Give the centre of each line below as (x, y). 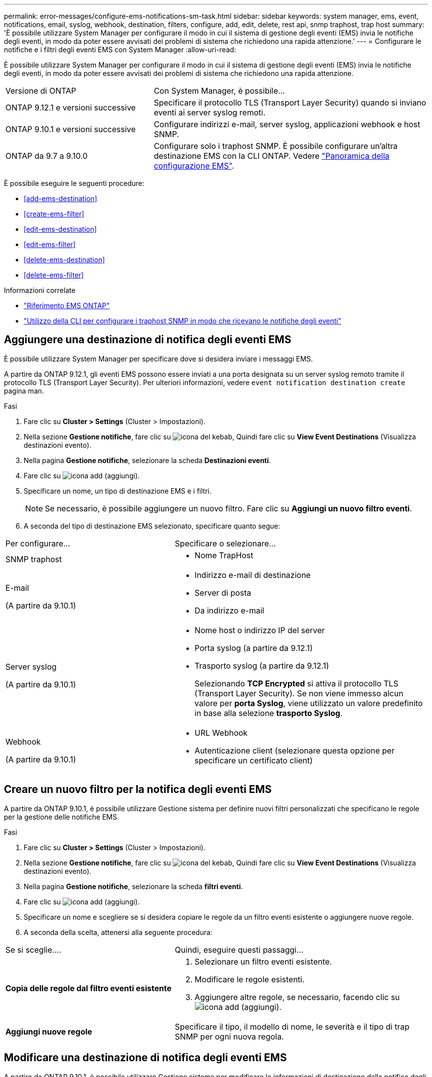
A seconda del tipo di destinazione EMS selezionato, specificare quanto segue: (152, 526)
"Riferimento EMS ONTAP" (67, 305)
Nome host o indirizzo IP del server (260, 630)
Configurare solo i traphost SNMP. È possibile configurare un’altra (276, 146)
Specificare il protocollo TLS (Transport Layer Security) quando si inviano (290, 103)
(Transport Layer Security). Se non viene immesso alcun (299, 693)
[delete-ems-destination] (64, 260)
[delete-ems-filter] (54, 275)
